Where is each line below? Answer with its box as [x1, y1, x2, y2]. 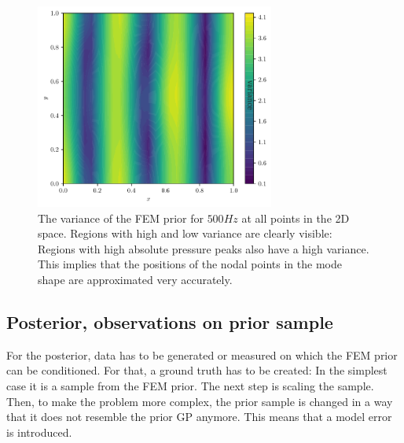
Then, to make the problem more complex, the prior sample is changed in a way [6, 393, 393, 409]
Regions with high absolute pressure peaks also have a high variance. [38, 240, 369, 257]
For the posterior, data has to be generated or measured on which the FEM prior [6, 346, 398, 363]
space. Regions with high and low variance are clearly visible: [38, 225, 332, 242]
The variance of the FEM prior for [38, 209, 204, 226]
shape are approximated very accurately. [38, 271, 233, 287]
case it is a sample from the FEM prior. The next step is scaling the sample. [6, 377, 374, 393]
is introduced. [6, 423, 72, 440]
